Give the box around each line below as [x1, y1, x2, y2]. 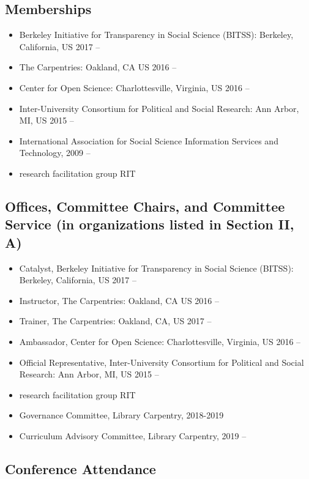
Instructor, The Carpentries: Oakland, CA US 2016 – [19, 294, 220, 306]
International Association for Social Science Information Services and [19, 134, 278, 147]
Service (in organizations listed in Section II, [5, 215, 294, 234]
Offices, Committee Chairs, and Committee [5, 196, 285, 215]
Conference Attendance [5, 459, 156, 478]
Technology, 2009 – [19, 146, 91, 159]
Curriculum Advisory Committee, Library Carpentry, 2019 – [19, 429, 247, 442]
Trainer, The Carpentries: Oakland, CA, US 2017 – [19, 314, 212, 327]
